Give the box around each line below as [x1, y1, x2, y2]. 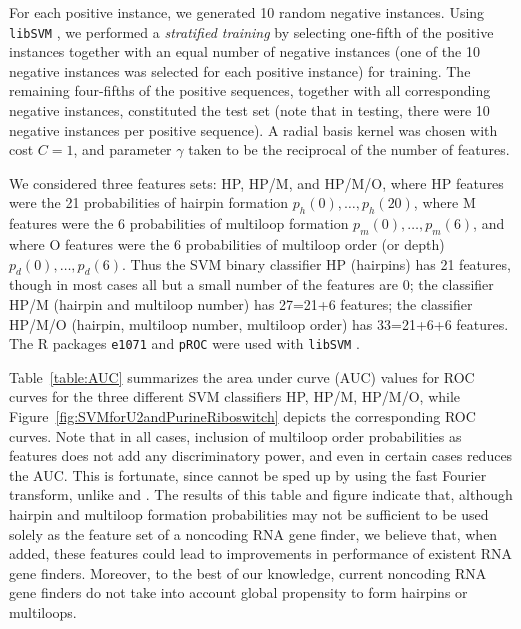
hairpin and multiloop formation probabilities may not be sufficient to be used [9, 503, 489, 524]
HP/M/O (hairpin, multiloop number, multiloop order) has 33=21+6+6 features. [9, 313, 509, 334]
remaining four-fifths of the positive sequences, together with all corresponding [9, 80, 491, 101]
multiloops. [9, 601, 77, 622]
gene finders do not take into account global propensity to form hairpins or [9, 582, 468, 603]
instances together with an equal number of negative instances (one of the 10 [9, 41, 480, 62]
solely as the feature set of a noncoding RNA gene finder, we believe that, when [9, 523, 498, 544]
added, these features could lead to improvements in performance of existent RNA [9, 543, 513, 564]
